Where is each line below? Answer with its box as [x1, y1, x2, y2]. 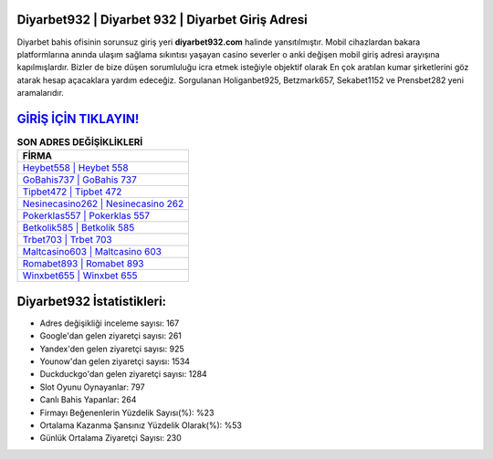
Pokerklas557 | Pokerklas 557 [22, 210, 151, 223]
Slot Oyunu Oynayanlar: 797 [39, 381, 145, 392]
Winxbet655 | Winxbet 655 [22, 269, 138, 282]
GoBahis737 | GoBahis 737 [22, 173, 137, 186]
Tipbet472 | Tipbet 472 [22, 185, 122, 198]
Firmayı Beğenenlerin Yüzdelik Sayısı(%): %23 [39, 407, 215, 418]
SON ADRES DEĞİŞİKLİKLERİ [16, 136, 143, 149]
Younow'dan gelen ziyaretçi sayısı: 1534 [39, 356, 191, 367]
